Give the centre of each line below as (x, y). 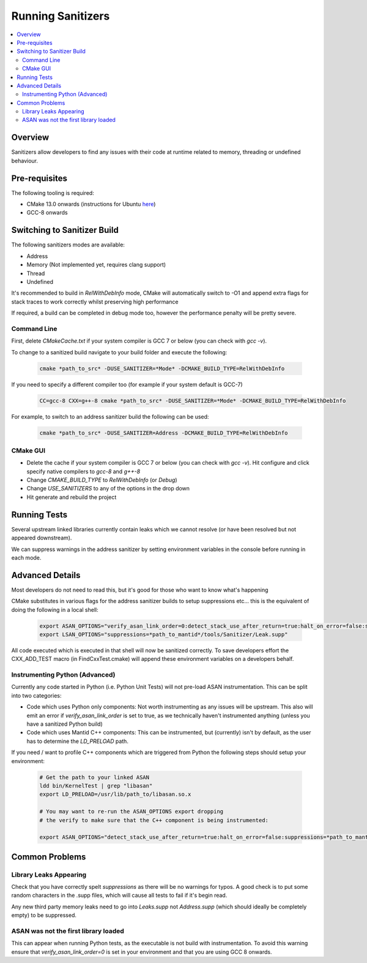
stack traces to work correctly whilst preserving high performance (95, 302)
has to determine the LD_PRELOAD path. (77, 741)
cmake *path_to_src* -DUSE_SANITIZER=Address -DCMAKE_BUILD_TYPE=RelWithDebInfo (164, 433)
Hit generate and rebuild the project (72, 497)
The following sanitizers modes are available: (68, 245)
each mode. (26, 557)
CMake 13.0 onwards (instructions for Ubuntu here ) (91, 204)
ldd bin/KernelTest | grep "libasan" (96, 786)
